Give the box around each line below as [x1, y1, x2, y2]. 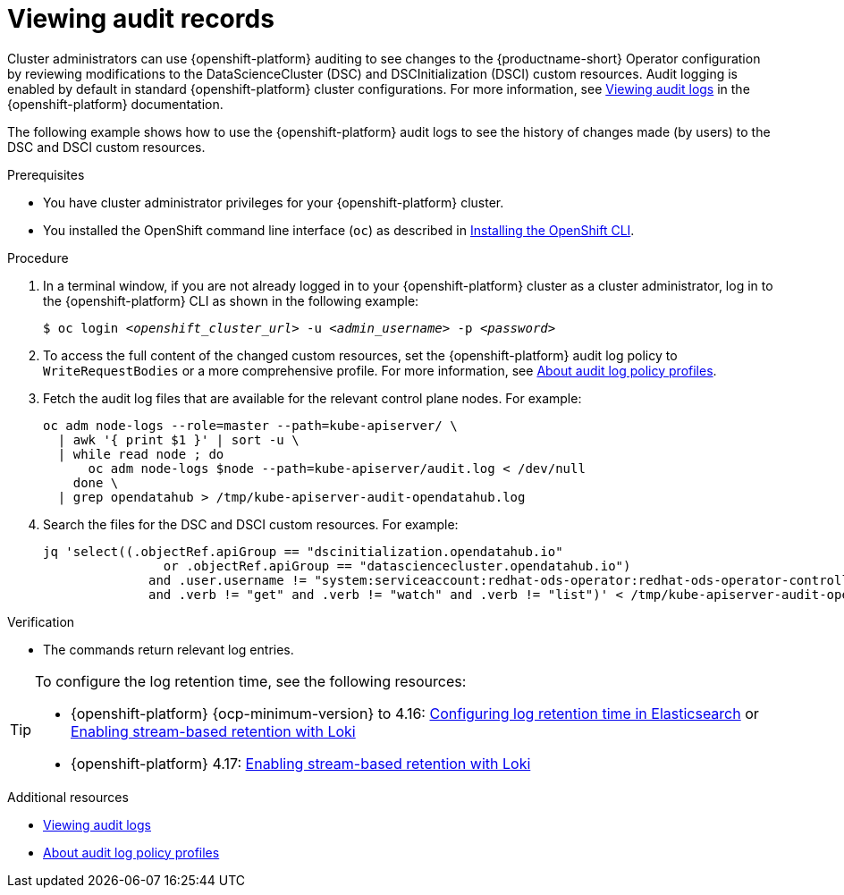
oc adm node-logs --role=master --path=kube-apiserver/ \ [43, 418, 458, 433]
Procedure [7, 249, 69, 266]
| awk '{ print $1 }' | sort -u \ [57, 432, 300, 447]
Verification [7, 613, 75, 629]
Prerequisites [7, 166, 85, 182]
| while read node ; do [57, 446, 224, 461]
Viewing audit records [7, 4, 274, 34]
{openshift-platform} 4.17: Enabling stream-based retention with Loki [71, 754, 531, 773]
